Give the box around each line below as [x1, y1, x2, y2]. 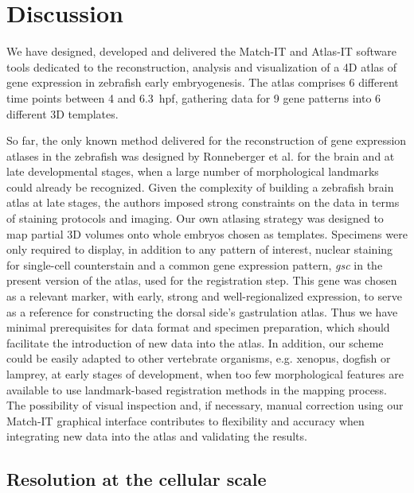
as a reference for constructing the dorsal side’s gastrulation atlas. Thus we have [6, 303, 398, 320]
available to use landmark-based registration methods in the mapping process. [6, 381, 387, 398]
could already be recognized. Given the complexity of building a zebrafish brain [6, 178, 394, 195]
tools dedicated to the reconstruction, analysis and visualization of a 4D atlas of [6, 58, 396, 75]
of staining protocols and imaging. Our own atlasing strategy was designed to [6, 210, 384, 227]
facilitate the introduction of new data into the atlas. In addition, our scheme [6, 334, 384, 351]
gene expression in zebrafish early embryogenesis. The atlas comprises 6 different [6, 74, 399, 91]
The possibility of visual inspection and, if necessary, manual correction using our [6, 397, 404, 413]
